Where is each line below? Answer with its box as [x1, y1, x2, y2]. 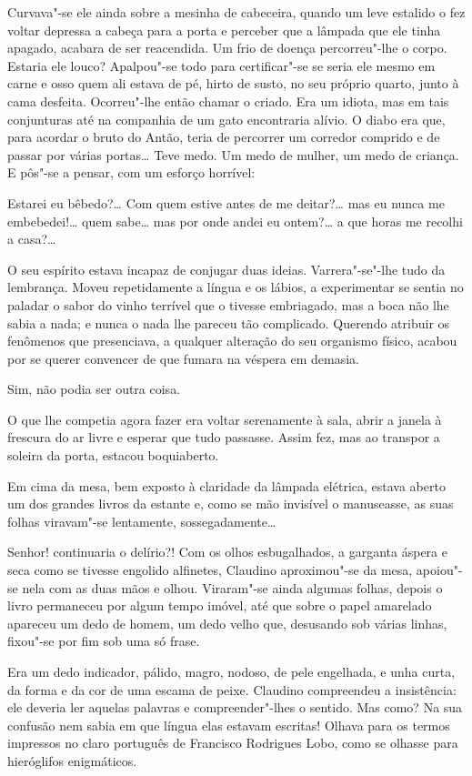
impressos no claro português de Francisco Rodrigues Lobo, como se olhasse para [7, 733, 458, 752]
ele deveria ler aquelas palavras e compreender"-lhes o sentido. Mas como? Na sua [7, 698, 463, 717]
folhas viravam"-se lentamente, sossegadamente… [7, 511, 276, 530]
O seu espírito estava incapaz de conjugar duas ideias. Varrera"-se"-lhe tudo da [7, 259, 446, 278]
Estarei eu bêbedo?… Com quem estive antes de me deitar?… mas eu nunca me [7, 193, 445, 212]
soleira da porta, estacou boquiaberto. [7, 446, 219, 465]
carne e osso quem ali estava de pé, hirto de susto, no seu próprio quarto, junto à [7, 74, 459, 93]
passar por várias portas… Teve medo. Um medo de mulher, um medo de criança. [7, 145, 459, 164]
